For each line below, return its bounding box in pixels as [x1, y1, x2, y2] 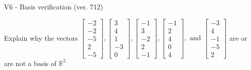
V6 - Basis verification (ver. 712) [4, 1, 103, 11]
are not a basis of [4, 58, 57, 68]
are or [229, 32, 248, 43]
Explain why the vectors [4, 32, 78, 43]
